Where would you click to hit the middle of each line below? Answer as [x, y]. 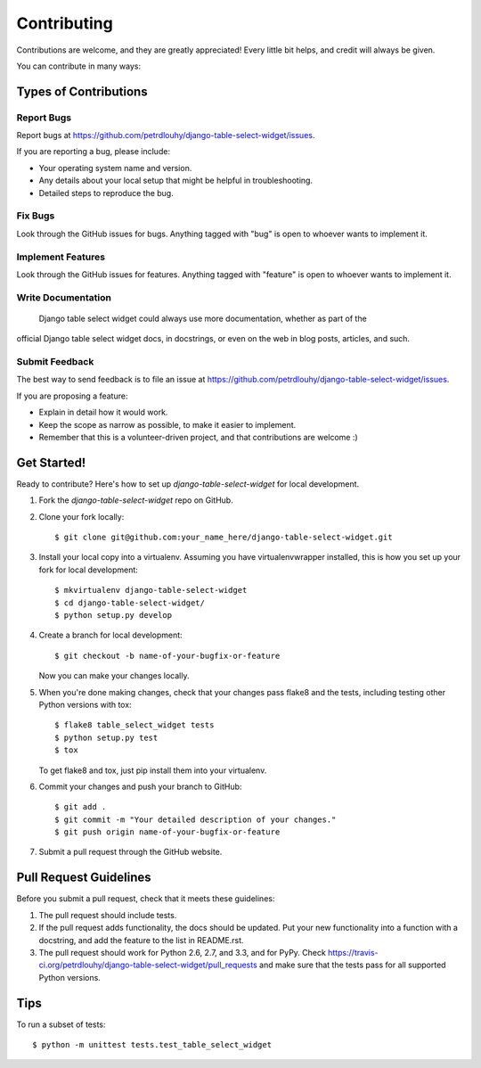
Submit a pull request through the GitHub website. [130, 852]
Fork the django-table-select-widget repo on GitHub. [136, 500]
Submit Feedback [55, 362]
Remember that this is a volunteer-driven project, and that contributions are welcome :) [198, 437]
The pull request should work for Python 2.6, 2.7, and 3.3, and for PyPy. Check [183, 952]
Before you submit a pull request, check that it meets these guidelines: [146, 899]
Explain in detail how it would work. [103, 412]
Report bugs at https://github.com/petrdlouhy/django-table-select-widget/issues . [166, 136]
